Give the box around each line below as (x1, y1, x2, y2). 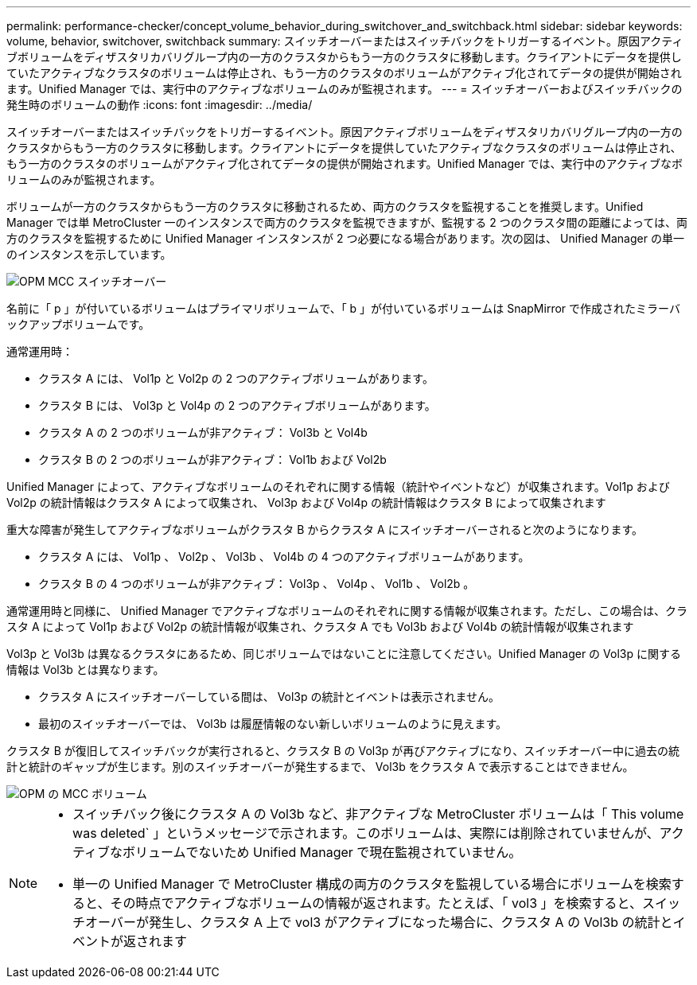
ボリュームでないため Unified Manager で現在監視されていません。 (123, 844, 522, 860)
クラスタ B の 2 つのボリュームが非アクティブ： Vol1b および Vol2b (38, 453, 387, 466)
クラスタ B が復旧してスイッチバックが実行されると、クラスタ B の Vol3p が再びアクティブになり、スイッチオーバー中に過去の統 (6, 744, 680, 757)
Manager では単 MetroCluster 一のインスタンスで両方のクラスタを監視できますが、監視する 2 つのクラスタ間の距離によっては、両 (6, 216, 688, 229)
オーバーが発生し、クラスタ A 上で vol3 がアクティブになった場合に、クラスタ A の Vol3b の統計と (85, 914, 673, 930)
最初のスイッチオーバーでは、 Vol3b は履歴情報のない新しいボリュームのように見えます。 (38, 717, 508, 730)
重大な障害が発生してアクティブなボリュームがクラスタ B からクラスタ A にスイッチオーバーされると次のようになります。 (6, 523, 644, 536)
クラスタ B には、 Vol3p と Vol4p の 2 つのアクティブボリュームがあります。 (38, 399, 436, 412)
